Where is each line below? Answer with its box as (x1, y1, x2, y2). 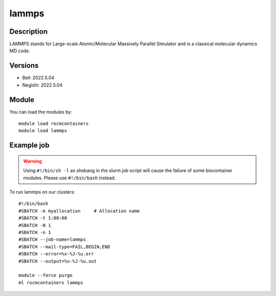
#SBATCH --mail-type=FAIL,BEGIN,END (18, 244, 110, 249)
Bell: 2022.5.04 (22, 75, 55, 81)
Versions (9, 61, 39, 70)
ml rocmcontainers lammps (18, 280, 84, 285)
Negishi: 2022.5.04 (22, 82, 63, 88)
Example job (9, 141, 50, 150)
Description (9, 27, 48, 36)
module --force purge (18, 272, 73, 279)
